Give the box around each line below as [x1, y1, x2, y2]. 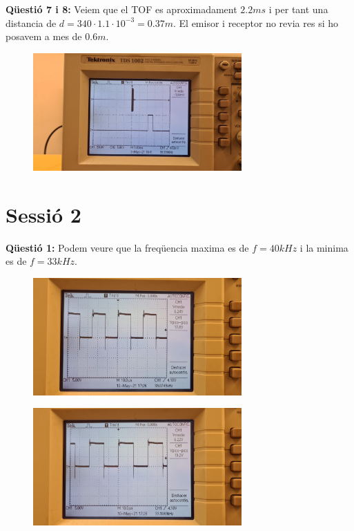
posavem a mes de [6, 29, 82, 44]
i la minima [299, 240, 348, 254]
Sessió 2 [6, 200, 81, 228]
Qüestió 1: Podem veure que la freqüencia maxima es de [6, 240, 249, 254]
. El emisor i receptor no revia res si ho [173, 15, 338, 30]
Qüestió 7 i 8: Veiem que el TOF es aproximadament [6, 2, 237, 16]
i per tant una [268, 2, 328, 16]
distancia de [6, 15, 57, 30]
